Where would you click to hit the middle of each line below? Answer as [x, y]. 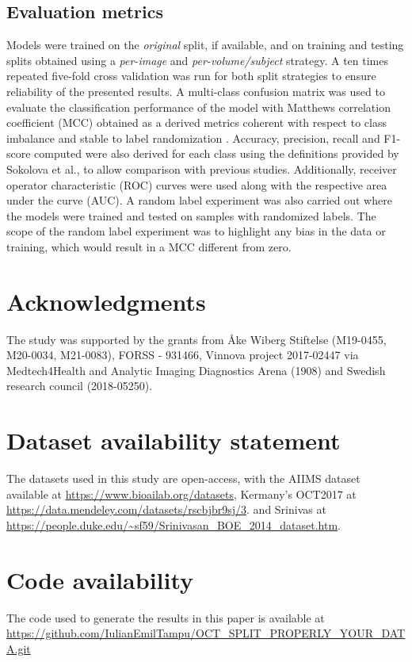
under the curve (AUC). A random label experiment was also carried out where [199, 200]
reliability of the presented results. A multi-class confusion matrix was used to [196, 91]
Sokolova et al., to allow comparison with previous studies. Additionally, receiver [202, 168]
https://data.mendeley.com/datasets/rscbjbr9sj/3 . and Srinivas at [166, 509]
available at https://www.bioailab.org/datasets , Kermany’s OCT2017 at [181, 494]
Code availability [100, 579]
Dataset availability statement [174, 440]
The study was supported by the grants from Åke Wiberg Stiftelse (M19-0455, [196, 339]
